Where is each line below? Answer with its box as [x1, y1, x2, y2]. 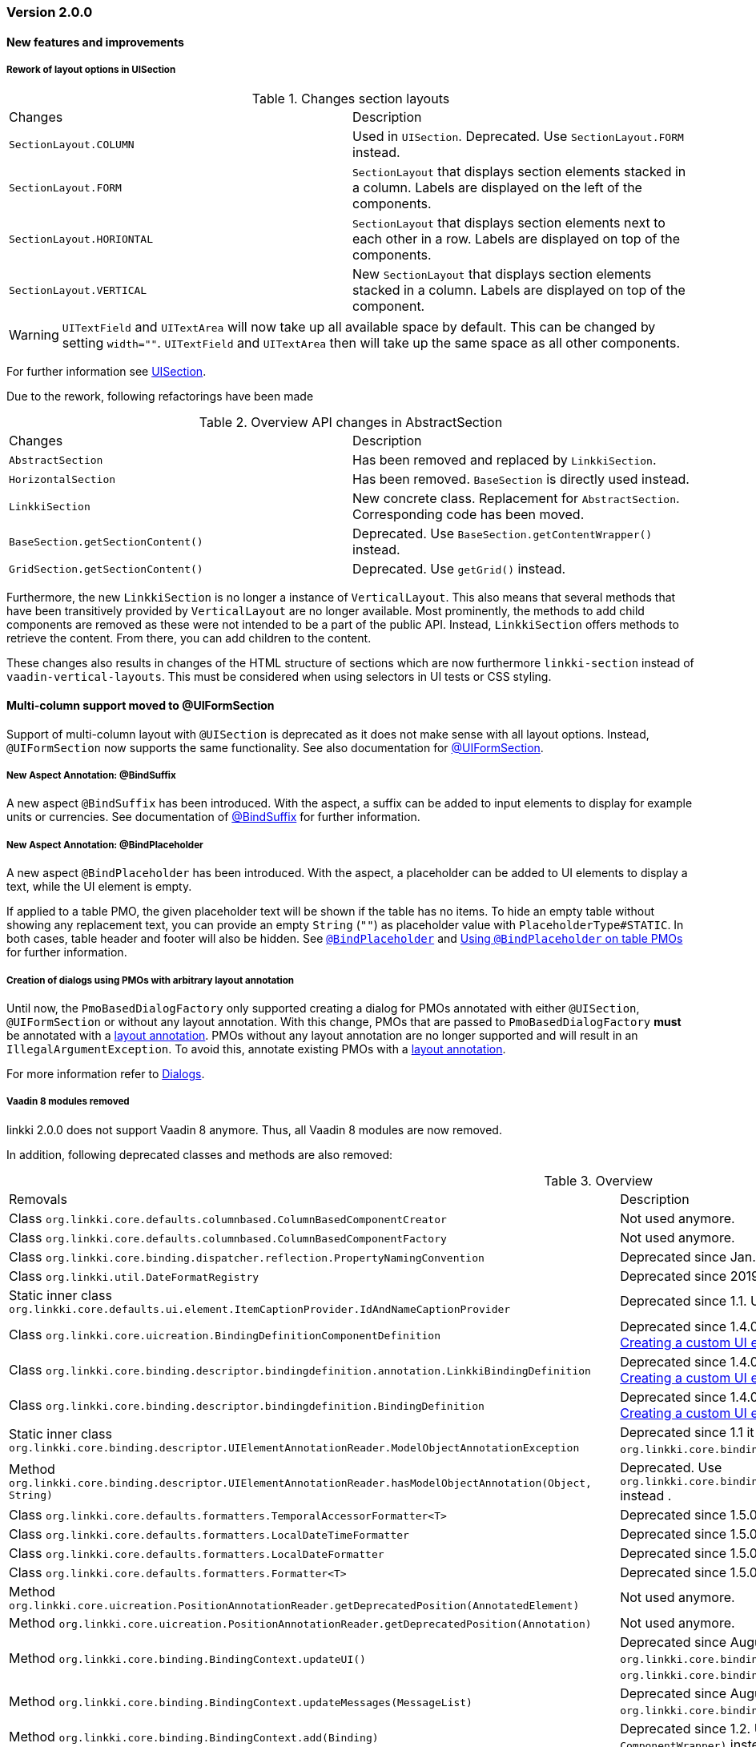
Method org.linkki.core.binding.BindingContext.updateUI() [9, 1649, 366, 1666]
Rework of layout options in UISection [6, 64, 176, 75]
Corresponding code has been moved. [352, 506, 585, 523]
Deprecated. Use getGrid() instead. [352, 561, 566, 578]
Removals [9, 1190, 67, 1207]
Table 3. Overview [544, 1172, 653, 1189]
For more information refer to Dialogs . [6, 1066, 205, 1081]
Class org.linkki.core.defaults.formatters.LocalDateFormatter [9, 1544, 384, 1561]
